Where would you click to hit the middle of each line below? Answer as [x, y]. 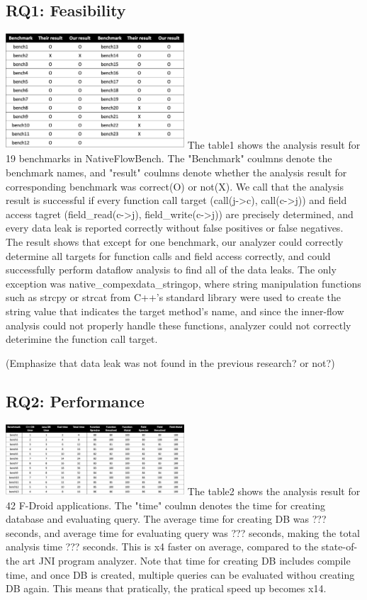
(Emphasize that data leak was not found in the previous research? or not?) [170, 362]
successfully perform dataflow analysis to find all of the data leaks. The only [171, 270]
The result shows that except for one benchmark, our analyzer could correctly [175, 242]
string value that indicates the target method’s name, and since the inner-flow [175, 311]
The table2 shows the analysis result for [274, 491]
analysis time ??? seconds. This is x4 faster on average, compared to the [162, 547]
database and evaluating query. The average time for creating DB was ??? [166, 519]
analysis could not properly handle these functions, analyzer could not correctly [179, 325]
